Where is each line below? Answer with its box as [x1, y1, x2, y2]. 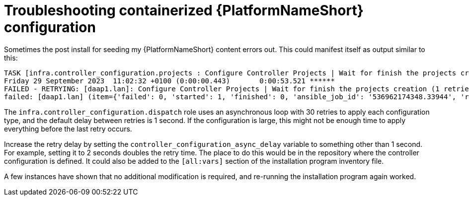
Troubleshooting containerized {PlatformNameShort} [4, 2, 364, 19]
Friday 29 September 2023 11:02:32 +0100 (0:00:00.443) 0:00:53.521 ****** [4, 76, 335, 85]
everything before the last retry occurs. [4, 124, 132, 133]
